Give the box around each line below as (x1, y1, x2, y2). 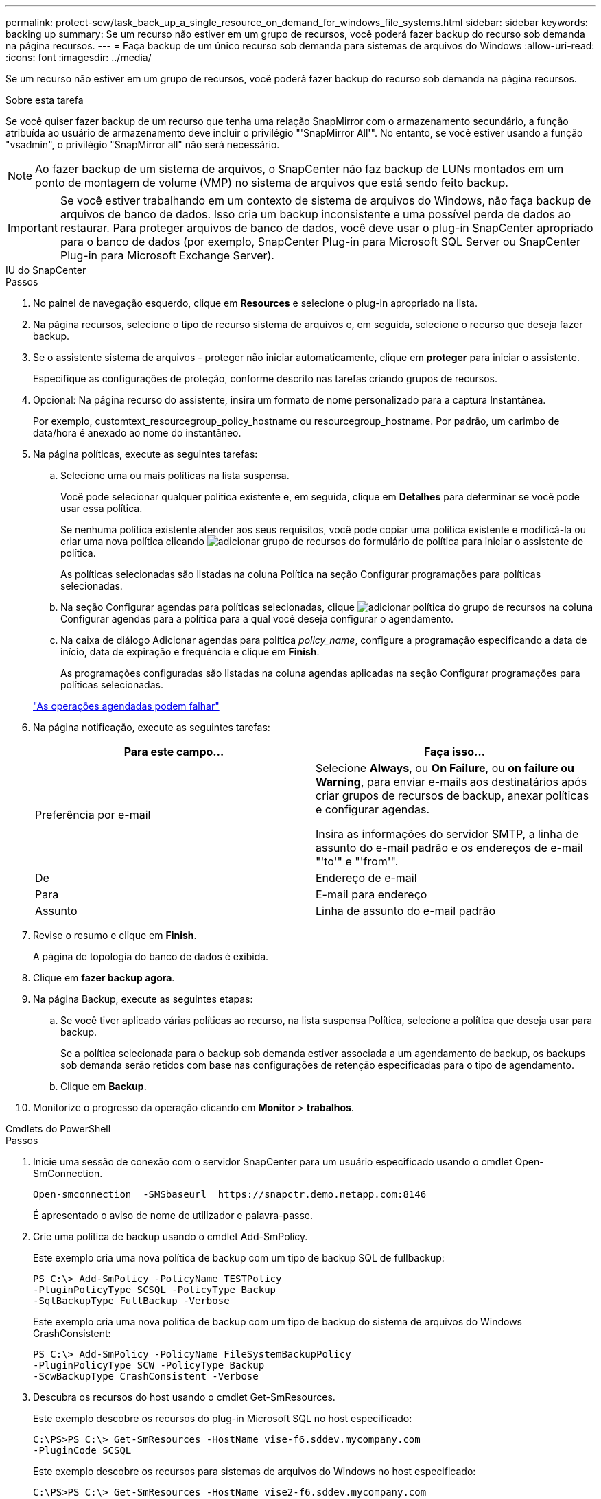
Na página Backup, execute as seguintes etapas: (33, 993, 253, 1005)
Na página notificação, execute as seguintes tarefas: (33, 721, 270, 733)
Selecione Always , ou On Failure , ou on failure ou (316, 761, 575, 775)
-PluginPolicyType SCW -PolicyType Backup (33, 1360, 265, 1371)
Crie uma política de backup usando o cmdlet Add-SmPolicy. (33, 1231, 308, 1242)
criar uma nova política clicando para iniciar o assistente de (60, 535, 584, 547)
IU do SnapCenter (5, 264, 86, 276)
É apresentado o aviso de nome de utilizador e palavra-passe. (33, 1209, 314, 1221)
